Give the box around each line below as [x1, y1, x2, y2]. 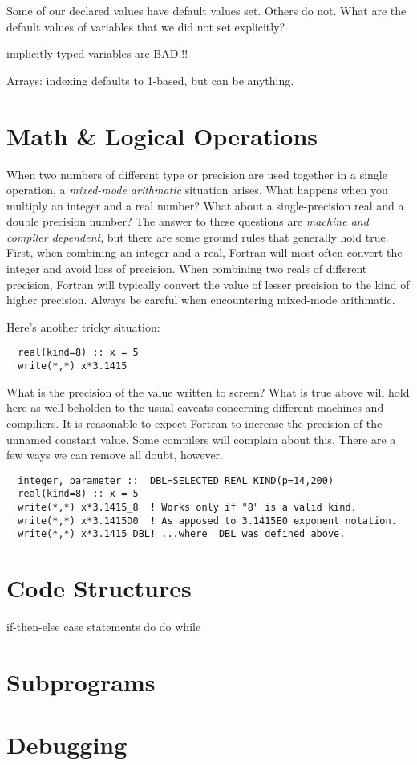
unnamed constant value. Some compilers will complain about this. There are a [6, 430, 396, 447]
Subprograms [6, 665, 156, 698]
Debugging [6, 728, 128, 761]
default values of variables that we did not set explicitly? [6, 18, 285, 35]
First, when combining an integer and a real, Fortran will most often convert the [6, 244, 403, 261]
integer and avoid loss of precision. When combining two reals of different [6, 260, 367, 277]
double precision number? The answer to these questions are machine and [6, 213, 369, 230]
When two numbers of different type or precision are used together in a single [6, 165, 387, 182]
